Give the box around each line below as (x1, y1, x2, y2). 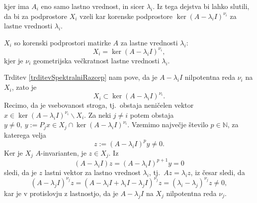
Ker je (4, 147, 23, 158)
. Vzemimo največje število (127, 119, 208, 130)
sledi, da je (4, 167, 37, 177)
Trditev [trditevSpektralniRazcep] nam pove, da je (4, 72, 158, 82)
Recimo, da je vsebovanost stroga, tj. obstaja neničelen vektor (4, 100, 194, 110)
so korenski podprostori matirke (14, 37, 111, 47)
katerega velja (4, 129, 46, 140)
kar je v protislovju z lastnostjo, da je (4, 188, 118, 198)
